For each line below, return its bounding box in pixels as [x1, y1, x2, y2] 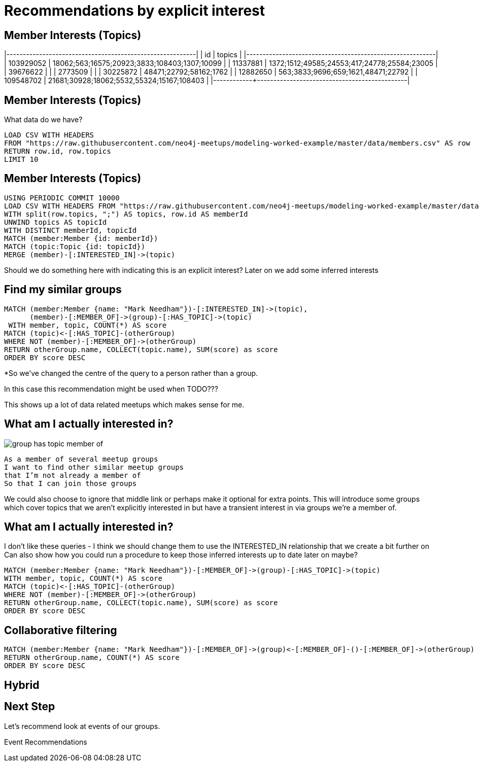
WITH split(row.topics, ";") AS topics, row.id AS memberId [4, 210, 248, 218]
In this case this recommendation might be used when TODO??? [4, 384, 218, 393]
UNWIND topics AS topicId [4, 218, 107, 226]
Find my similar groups [4, 283, 122, 296]
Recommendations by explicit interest [4, 2, 265, 19]
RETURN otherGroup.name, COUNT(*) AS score [4, 653, 180, 662]
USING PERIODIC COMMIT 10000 [4, 193, 120, 202]
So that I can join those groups [4, 479, 137, 488]
